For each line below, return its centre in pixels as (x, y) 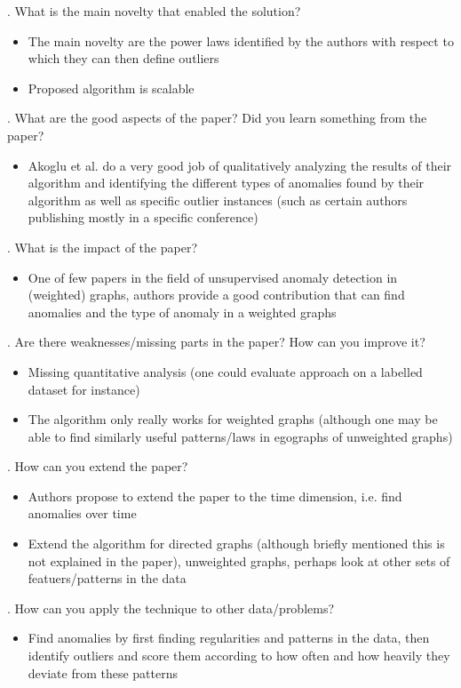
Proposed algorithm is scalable (111, 88)
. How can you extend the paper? (98, 466)
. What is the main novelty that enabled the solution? (154, 11)
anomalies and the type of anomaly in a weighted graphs (182, 312)
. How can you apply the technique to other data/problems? (171, 608)
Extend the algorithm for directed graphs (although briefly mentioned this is (236, 544)
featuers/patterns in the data (107, 578)
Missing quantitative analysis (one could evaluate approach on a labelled (225, 371)
